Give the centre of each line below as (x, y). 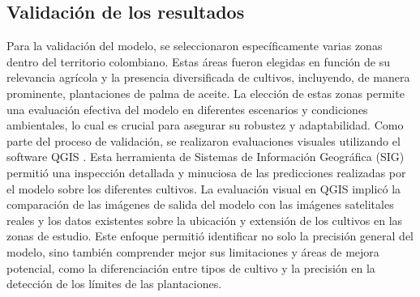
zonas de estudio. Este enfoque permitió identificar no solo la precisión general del (210, 236)
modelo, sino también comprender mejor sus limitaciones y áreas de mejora (193, 251)
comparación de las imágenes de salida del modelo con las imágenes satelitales (200, 204)
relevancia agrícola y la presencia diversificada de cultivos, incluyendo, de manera (208, 77)
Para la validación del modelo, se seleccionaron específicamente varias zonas (195, 46)
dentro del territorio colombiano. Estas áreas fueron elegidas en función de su (198, 61)
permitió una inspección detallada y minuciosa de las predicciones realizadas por (206, 172)
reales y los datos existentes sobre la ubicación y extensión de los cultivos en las (205, 220)
